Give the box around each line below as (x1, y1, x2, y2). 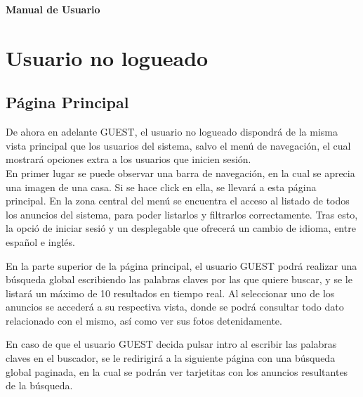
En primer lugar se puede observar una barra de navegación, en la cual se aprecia (6, 165, 355, 180)
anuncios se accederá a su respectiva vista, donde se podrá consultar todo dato (6, 299, 344, 314)
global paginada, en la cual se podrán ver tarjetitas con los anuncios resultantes (6, 364, 348, 379)
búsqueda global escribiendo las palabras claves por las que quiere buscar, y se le (6, 272, 352, 287)
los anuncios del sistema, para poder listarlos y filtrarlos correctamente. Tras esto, (6, 207, 358, 221)
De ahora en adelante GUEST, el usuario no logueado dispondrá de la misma (6, 124, 338, 139)
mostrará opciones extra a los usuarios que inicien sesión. (6, 152, 251, 167)
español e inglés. (6, 234, 75, 249)
